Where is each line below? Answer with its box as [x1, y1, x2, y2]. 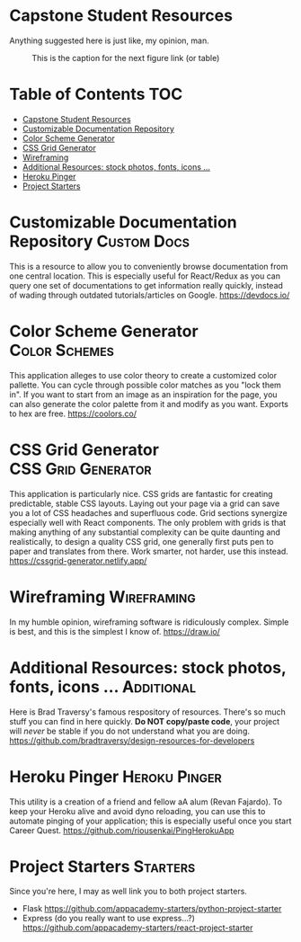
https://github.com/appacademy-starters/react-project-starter [22, 922, 253, 933]
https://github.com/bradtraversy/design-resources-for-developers [9, 734, 255, 746]
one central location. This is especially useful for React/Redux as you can [9, 271, 281, 281]
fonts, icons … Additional [9, 676, 197, 697]
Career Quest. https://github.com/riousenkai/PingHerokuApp [9, 824, 235, 836]
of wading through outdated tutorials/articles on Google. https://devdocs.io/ [9, 289, 290, 300]
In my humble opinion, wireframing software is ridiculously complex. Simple [9, 617, 289, 627]
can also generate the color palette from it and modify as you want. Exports [9, 398, 289, 409]
